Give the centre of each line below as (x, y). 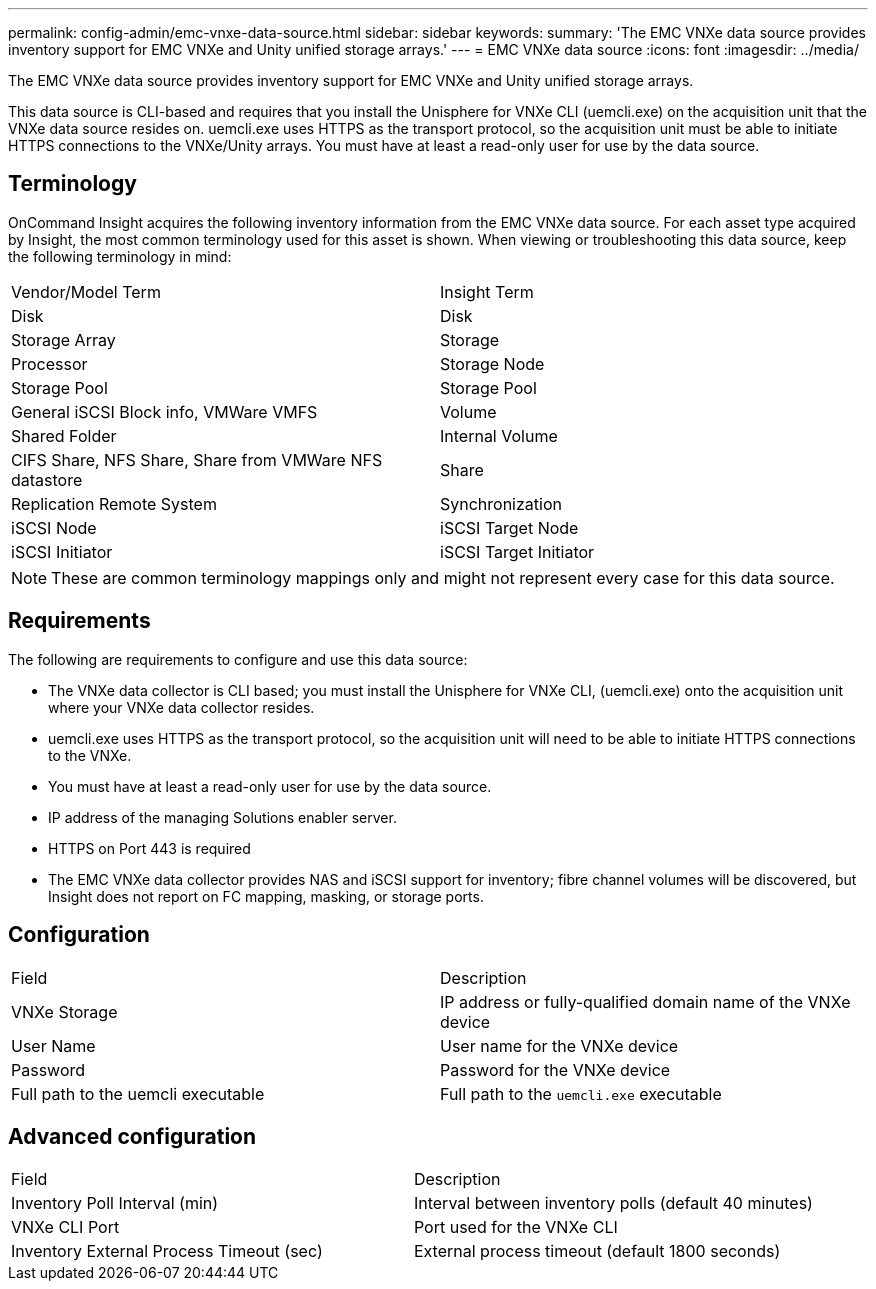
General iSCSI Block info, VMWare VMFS (164, 411)
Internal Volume (499, 435)
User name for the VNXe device (559, 1045)
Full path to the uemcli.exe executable (581, 1093)
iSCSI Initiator (62, 551)
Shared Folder (64, 435)
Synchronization (501, 503)
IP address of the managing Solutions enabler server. (222, 817)
